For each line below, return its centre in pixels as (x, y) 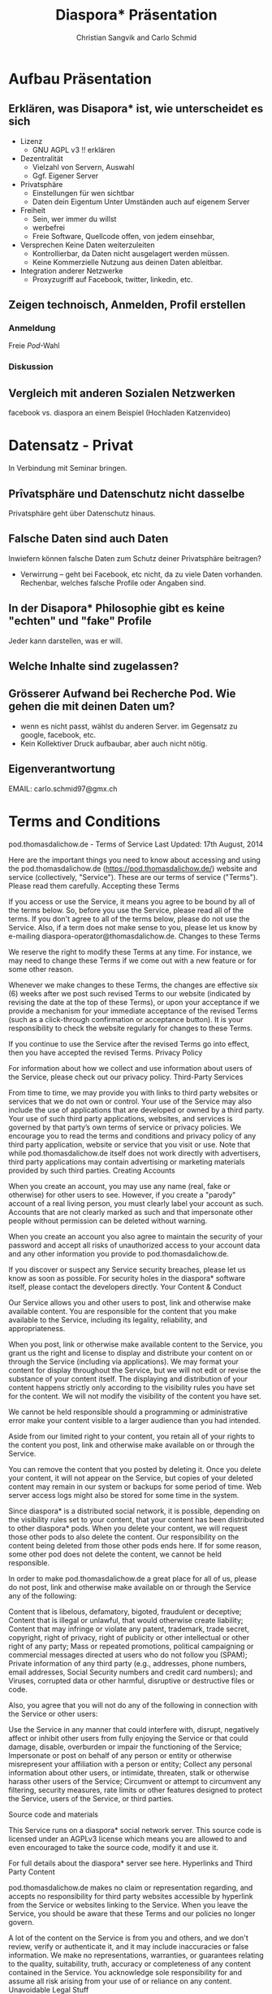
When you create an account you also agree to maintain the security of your (136, 1236)
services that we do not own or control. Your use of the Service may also (130, 1101)
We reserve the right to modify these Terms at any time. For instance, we (130, 951)
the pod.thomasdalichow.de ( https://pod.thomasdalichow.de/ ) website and (133, 869)
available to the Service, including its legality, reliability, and (108, 1320)
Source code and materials (54, 1814)
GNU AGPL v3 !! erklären (73, 150)
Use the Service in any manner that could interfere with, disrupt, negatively (134, 1729)
